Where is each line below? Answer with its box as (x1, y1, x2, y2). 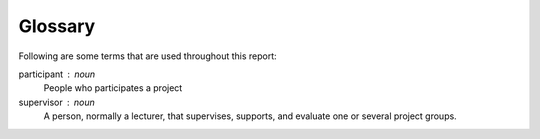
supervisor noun (18, 96, 95, 108)
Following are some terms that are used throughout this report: (18, 50, 277, 62)
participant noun (18, 68, 96, 80)
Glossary (18, 15, 96, 37)
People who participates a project (43, 82, 183, 94)
